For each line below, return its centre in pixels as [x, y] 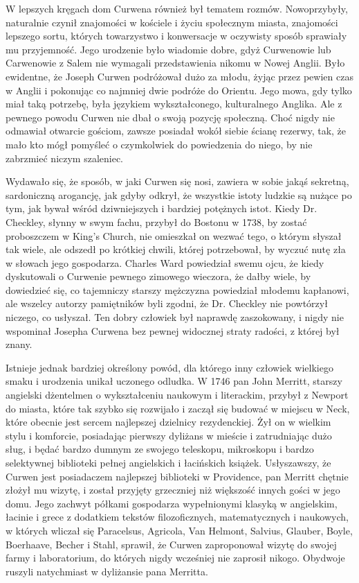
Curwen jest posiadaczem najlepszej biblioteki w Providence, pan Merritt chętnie [177, 476]
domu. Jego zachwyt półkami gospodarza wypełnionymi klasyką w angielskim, [172, 503]
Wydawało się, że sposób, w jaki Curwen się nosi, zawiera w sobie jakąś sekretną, [177, 181]
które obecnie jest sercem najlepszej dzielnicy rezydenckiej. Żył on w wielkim [168, 422]
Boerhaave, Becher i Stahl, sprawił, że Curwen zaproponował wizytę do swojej [171, 544]
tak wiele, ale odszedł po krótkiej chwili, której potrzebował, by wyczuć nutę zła [176, 249]
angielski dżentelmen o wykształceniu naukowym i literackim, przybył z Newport [177, 395]
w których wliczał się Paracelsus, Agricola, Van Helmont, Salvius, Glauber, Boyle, [179, 530]
